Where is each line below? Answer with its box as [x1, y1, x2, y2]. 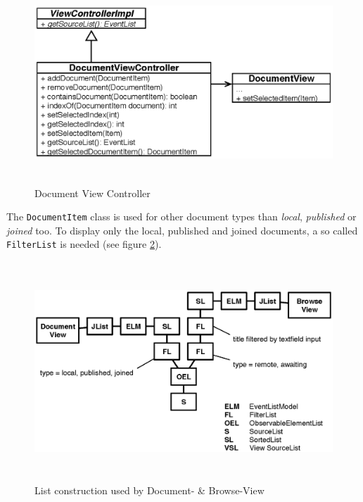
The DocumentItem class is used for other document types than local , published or [6, 209, 357, 224]
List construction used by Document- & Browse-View [34, 482, 265, 497]
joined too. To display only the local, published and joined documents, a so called [6, 222, 358, 237]
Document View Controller [34, 185, 151, 200]
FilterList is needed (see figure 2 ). [6, 237, 162, 251]
